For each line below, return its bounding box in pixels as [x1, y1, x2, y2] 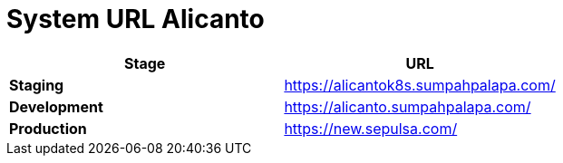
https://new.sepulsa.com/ [284, 119, 458, 138]
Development [9, 97, 103, 116]
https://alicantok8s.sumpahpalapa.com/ [284, 75, 556, 94]
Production [9, 119, 87, 138]
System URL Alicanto [6, 4, 265, 34]
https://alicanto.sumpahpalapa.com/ [284, 97, 531, 116]
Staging [9, 75, 64, 94]
